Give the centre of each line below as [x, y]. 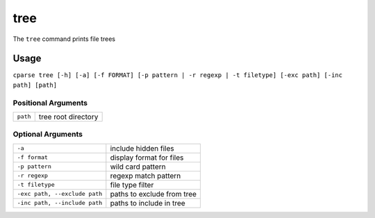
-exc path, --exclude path [60, 194]
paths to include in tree [148, 203]
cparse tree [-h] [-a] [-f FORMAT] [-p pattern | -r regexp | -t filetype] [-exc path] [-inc [178, 75]
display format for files [147, 158]
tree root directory [68, 117]
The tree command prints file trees [64, 39]
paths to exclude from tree [153, 194]
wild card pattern [138, 167]
